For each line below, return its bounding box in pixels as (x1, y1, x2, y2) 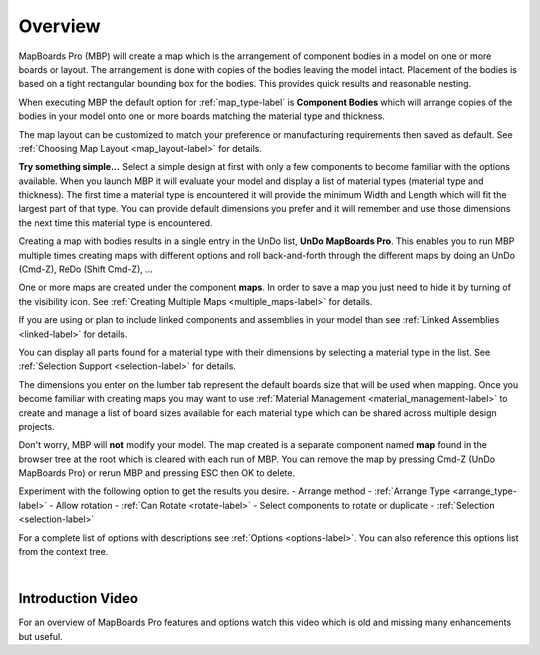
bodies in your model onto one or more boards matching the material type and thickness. (18, 110, 385, 122)
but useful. (18, 630, 64, 642)
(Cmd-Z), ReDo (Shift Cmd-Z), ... (18, 263, 154, 275)
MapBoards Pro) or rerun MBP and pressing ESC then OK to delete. (18, 467, 295, 479)
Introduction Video (18, 590, 139, 607)
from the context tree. (18, 546, 109, 558)
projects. (18, 420, 55, 432)
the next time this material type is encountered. (18, 216, 214, 229)
